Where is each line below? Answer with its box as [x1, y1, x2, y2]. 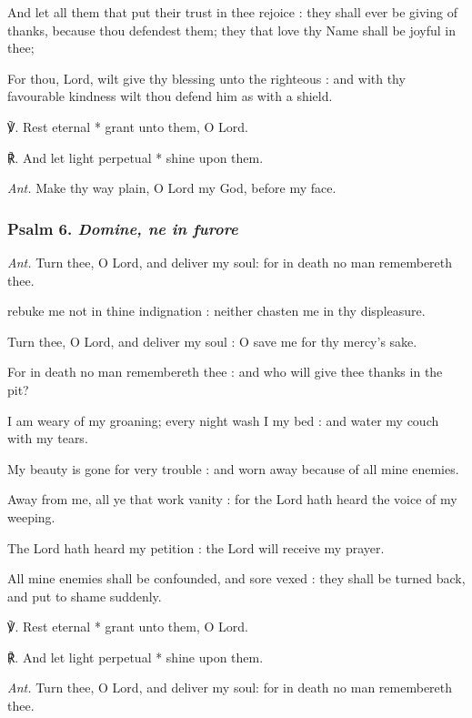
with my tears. [7, 429, 88, 448]
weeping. [7, 507, 55, 526]
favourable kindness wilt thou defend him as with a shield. [7, 86, 333, 106]
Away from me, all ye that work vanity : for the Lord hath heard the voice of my [7, 490, 457, 509]
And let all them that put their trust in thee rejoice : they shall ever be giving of [7, 3, 457, 21]
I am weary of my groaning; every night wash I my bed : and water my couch [7, 410, 439, 430]
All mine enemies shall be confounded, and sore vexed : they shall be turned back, [7, 569, 466, 588]
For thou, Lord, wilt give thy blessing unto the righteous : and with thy [7, 68, 406, 87]
